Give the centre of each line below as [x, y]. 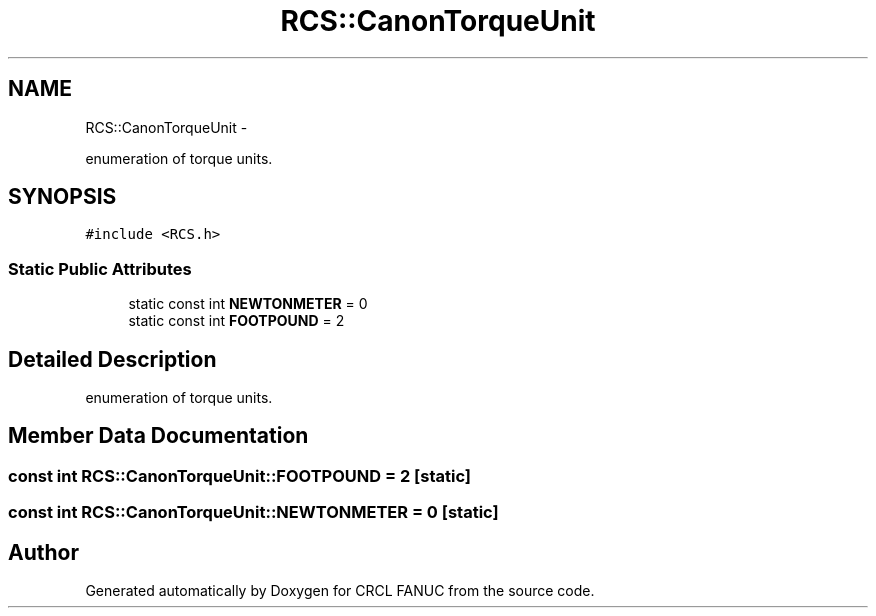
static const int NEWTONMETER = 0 [248, 304]
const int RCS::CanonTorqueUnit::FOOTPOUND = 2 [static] [239, 475]
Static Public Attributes [100, 268]
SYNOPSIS [62, 197]
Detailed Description [112, 359]
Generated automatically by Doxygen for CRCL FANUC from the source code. [340, 591]
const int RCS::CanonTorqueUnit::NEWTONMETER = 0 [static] [253, 512]
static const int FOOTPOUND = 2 [236, 321]
